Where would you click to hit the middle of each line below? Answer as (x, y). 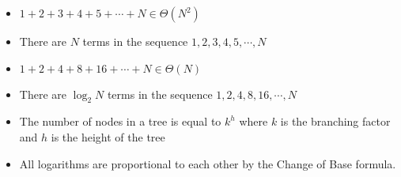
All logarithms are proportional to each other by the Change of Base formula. (208, 163)
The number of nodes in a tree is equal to (120, 121)
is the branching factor (335, 121)
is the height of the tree (108, 136)
